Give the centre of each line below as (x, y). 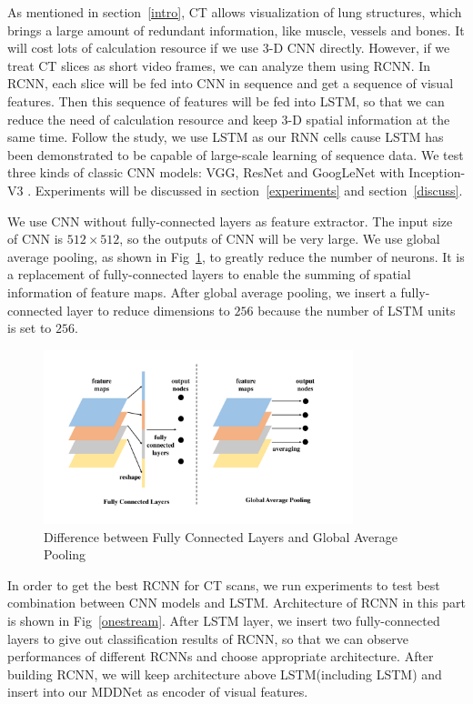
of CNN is (35, 239)
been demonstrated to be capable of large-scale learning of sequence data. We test (236, 154)
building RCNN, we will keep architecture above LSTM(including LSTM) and (225, 674)
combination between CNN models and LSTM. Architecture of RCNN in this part (236, 603)
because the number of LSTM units (357, 310)
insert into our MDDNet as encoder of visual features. (158, 692)
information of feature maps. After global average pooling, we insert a (202, 292)
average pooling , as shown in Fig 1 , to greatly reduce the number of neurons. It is (236, 256)
